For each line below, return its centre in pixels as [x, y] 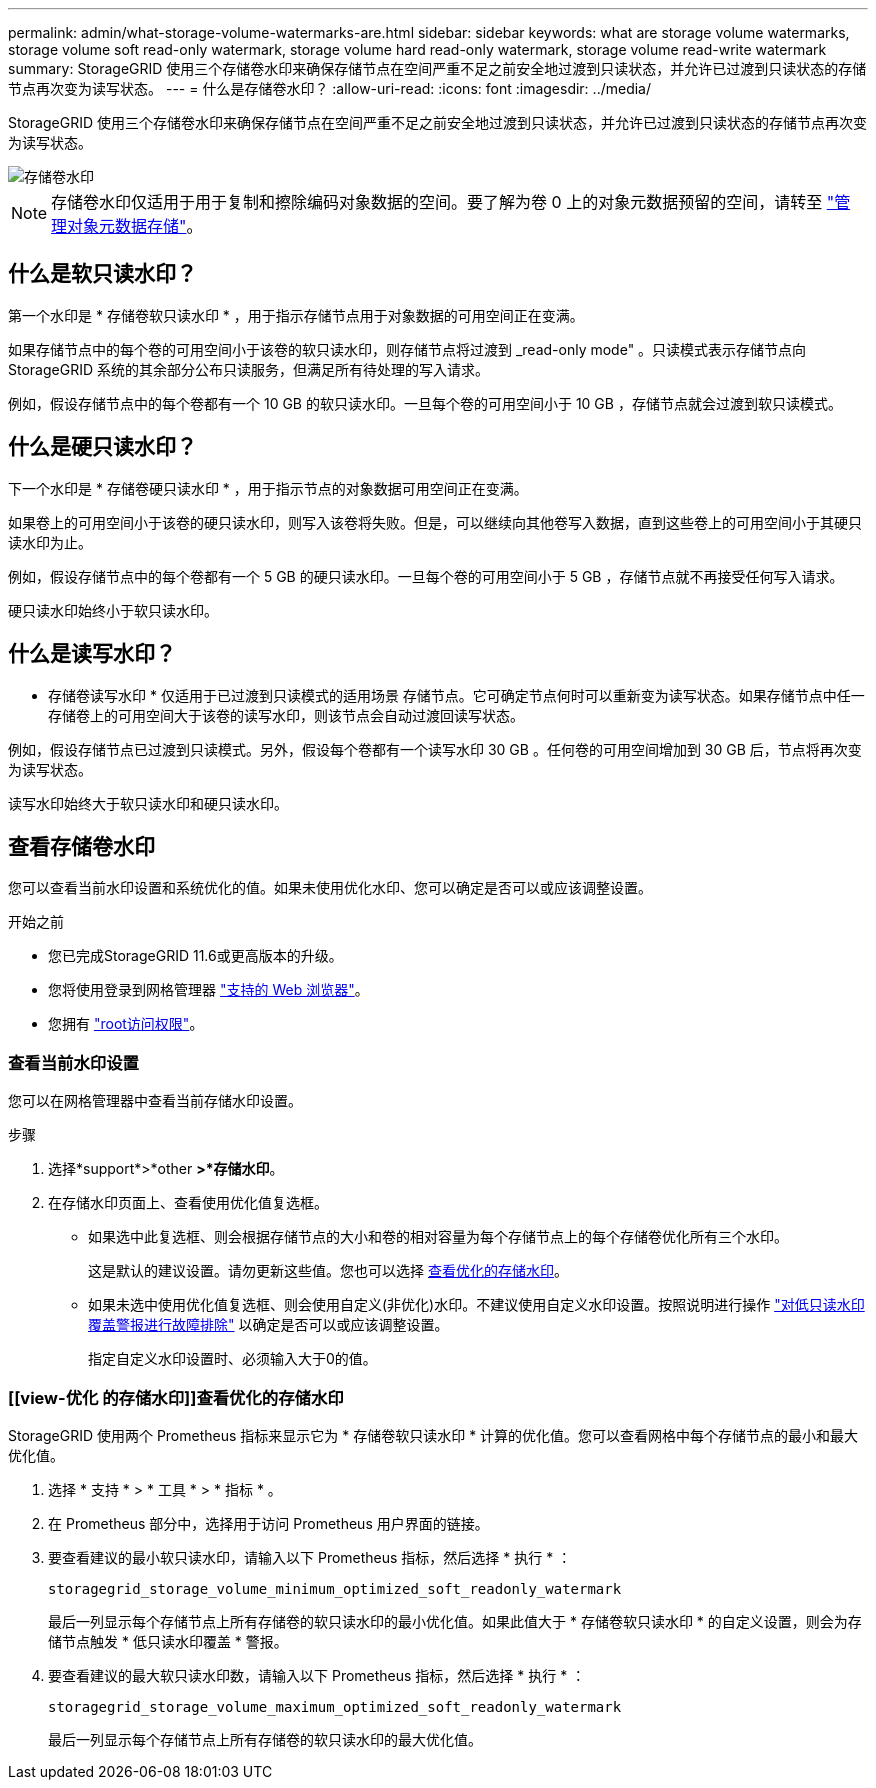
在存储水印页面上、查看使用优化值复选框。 [188, 1203]
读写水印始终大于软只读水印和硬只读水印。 [148, 803]
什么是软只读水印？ [102, 274]
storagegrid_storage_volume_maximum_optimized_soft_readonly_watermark [335, 1706]
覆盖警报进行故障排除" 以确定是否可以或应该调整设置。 [268, 1325]
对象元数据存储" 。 [135, 226]
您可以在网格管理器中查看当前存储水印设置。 [155, 1101]
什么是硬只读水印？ [102, 447]
